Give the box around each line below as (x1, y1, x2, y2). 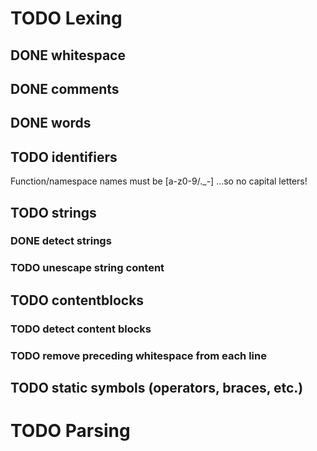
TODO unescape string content (10, 261, 165, 275)
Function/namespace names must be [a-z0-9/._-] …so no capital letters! (10, 175, 308, 187)
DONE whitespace (10, 47, 126, 64)
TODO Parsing (10, 420, 131, 442)
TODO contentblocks (10, 292, 145, 309)
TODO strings (10, 204, 97, 221)
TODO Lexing (10, 7, 123, 30)
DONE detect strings (10, 234, 112, 248)
